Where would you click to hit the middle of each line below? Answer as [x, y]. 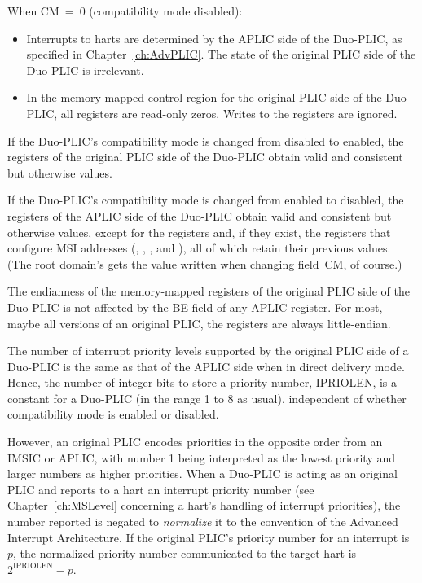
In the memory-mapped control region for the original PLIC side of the [204, 97]
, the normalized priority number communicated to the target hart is [185, 553]
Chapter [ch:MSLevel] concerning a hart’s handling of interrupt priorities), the [204, 505]
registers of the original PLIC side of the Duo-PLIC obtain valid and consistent [205, 157]
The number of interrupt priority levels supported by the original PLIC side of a [208, 351]
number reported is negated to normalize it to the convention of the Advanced [203, 522]
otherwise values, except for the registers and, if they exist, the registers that [199, 232]
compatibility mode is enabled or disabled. [113, 414]
